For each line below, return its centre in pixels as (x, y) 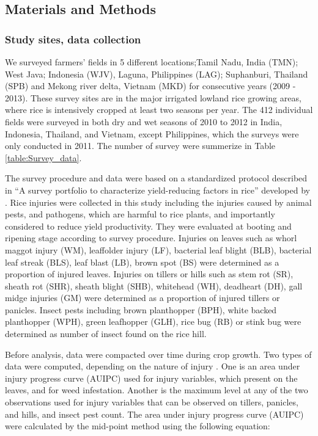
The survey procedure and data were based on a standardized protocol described (156, 178)
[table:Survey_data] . (43, 157)
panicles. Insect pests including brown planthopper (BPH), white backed (141, 309)
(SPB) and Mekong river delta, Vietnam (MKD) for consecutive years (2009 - (150, 86)
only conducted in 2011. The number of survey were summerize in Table (140, 146)
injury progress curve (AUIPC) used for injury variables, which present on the (151, 378)
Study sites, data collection (73, 39)
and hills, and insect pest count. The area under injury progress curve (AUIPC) (154, 414)
